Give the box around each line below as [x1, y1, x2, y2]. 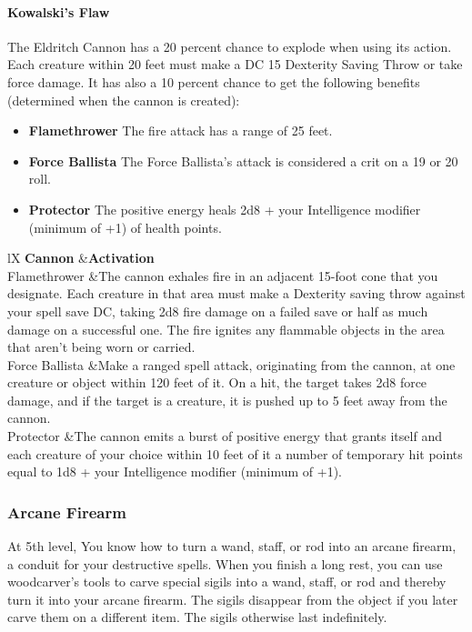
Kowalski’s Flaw [7, 2, 110, 21]
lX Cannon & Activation [7, 248, 155, 267]
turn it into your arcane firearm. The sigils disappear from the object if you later [7, 589, 458, 608]
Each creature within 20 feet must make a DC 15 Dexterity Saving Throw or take [7, 55, 463, 74]
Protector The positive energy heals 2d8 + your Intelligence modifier [28, 199, 421, 218]
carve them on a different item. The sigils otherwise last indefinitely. [7, 607, 387, 627]
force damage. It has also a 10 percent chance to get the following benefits [7, 72, 420, 91]
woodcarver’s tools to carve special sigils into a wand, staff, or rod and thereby [7, 572, 447, 591]
